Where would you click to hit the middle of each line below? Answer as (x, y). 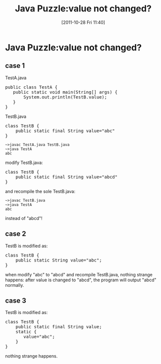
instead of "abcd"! (24, 218)
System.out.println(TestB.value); (65, 97)
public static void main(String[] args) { (65, 92)
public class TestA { (31, 87)
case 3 (16, 300)
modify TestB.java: (24, 162)
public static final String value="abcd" (67, 177)
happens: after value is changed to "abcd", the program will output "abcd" (81, 280)
